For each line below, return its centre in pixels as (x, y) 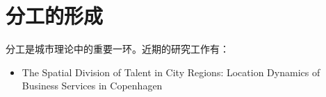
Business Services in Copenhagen (92, 86)
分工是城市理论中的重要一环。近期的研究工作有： (117, 49)
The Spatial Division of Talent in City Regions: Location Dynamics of (171, 72)
